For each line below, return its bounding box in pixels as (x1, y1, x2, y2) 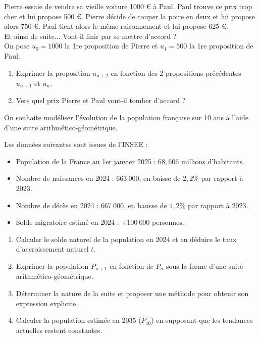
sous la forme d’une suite (166, 261, 243, 271)
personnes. (152, 217, 184, 227)
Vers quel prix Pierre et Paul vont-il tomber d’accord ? (16, 95, 186, 106)
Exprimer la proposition (16, 67, 90, 78)
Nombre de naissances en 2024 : (16, 173, 114, 183)
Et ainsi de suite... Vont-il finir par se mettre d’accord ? (4, 30, 177, 41)
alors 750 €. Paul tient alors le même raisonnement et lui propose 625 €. (4, 21, 228, 31)
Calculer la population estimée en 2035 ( (16, 315, 141, 325)
